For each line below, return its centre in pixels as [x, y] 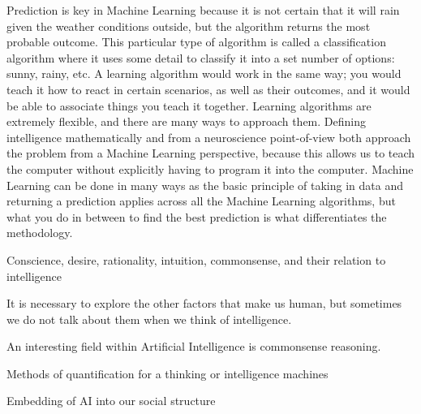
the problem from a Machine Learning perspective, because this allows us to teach [211, 153]
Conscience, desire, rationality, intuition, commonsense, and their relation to [196, 259]
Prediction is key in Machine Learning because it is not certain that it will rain [203, 10]
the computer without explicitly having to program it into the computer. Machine [210, 168]
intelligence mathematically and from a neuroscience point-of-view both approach [209, 137]
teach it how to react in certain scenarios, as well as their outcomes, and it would [208, 89]
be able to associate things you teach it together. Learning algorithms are [189, 105]
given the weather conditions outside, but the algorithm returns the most [189, 26]
